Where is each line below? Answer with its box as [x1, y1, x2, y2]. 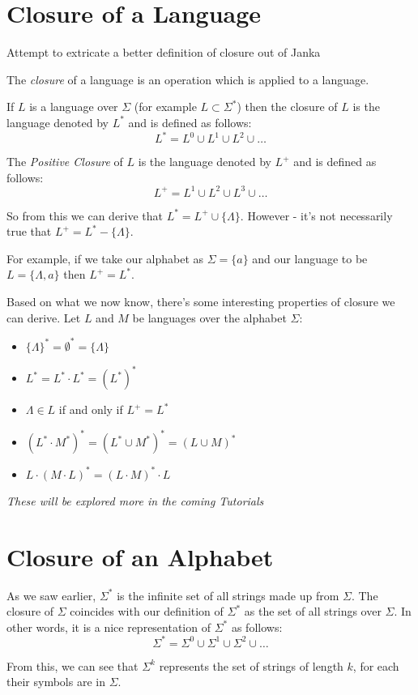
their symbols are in [6, 673, 105, 690]
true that [6, 223, 52, 240]
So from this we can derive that [6, 207, 164, 224]
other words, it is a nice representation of [6, 618, 211, 635]
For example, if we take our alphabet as [6, 249, 204, 266]
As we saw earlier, [6, 586, 96, 603]
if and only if [58, 401, 123, 418]
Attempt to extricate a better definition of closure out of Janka [6, 44, 321, 61]
